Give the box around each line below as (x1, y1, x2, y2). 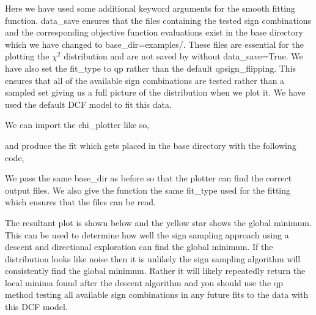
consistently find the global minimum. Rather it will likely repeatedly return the (5, 264, 306, 277)
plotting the (5, 50, 50, 63)
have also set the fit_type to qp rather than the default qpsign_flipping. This (5, 61, 296, 74)
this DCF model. (5, 300, 68, 313)
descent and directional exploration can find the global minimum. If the (5, 240, 273, 253)
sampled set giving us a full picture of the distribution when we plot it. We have (5, 86, 306, 99)
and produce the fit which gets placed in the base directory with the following (5, 139, 296, 151)
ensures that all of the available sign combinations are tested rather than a (5, 74, 285, 86)
